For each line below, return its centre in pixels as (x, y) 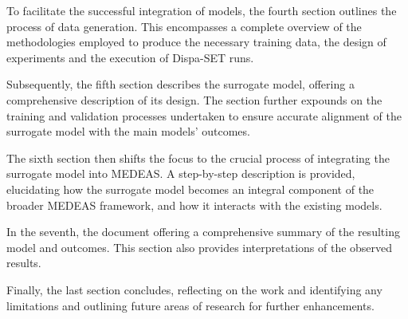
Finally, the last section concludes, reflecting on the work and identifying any (194, 289)
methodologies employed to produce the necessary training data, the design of (196, 42)
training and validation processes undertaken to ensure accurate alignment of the (204, 115)
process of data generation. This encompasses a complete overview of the (184, 26)
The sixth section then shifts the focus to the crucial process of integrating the (198, 158)
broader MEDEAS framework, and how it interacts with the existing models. (194, 205)
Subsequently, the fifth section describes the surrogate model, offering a (180, 84)
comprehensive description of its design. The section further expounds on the (194, 99)
